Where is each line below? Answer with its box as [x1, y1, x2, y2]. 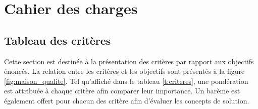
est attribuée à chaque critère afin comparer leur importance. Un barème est [4, 85, 240, 96]
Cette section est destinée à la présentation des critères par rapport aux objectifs [4, 56, 254, 66]
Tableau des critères [4, 32, 111, 48]
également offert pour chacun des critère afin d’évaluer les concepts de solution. [4, 95, 249, 105]
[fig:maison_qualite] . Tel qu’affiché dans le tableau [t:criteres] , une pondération [4, 75, 248, 86]
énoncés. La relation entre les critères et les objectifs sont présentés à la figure [4, 66, 245, 76]
